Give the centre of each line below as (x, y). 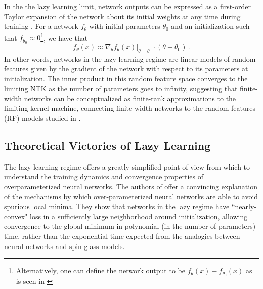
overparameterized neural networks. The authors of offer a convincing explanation (131, 187)
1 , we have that (64, 37)
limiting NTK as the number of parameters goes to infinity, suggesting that (121, 88)
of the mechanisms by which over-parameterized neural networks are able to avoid (131, 196)
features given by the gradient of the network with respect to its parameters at (126, 69)
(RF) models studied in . (42, 118)
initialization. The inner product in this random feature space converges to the (126, 78)
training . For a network (41, 26)
